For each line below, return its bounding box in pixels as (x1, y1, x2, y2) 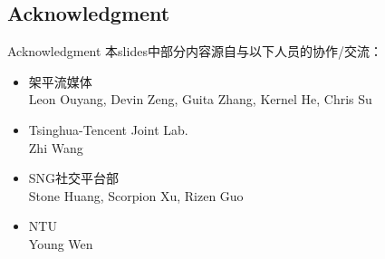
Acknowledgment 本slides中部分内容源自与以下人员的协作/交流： (7, 42, 382, 61)
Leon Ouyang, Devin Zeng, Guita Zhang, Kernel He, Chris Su (28, 90, 372, 109)
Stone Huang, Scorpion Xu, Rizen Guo (28, 186, 244, 205)
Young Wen (28, 234, 93, 253)
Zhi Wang (28, 138, 83, 157)
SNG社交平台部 (28, 168, 120, 187)
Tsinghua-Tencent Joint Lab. (28, 120, 188, 139)
